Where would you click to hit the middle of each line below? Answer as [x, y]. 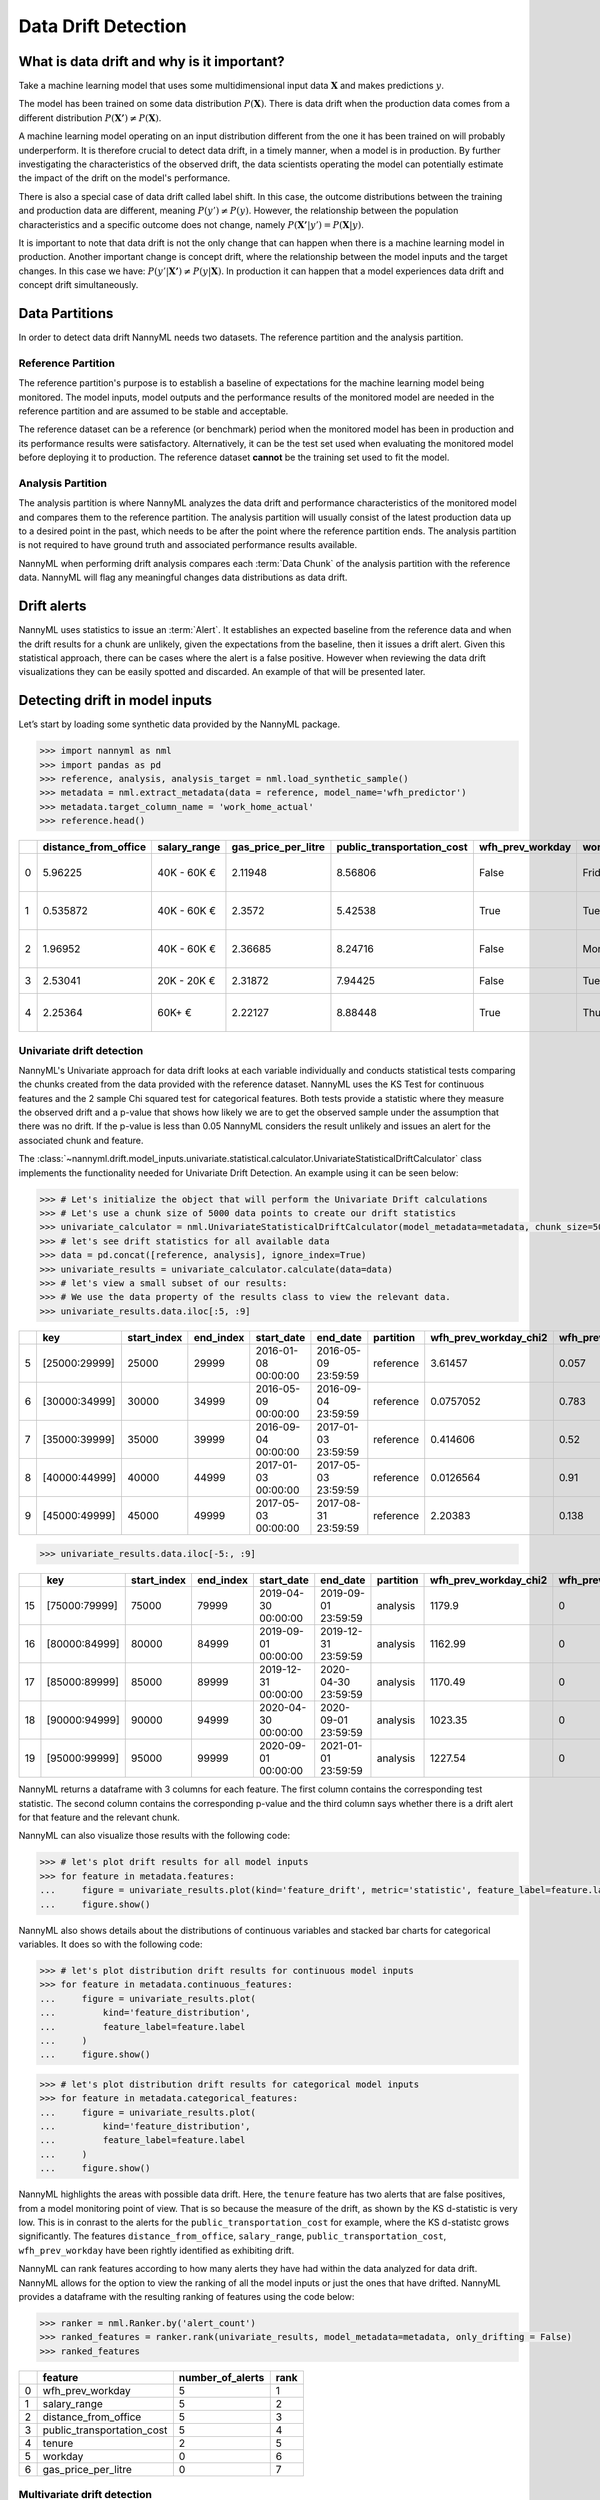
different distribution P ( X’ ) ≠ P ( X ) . [90, 117]
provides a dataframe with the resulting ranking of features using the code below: [186, 2296]
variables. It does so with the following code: [110, 1944]
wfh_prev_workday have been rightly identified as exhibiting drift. [156, 2250]
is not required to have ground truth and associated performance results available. [188, 545]
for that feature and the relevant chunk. [99, 1817]
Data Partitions [66, 313]
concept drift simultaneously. [78, 285]
